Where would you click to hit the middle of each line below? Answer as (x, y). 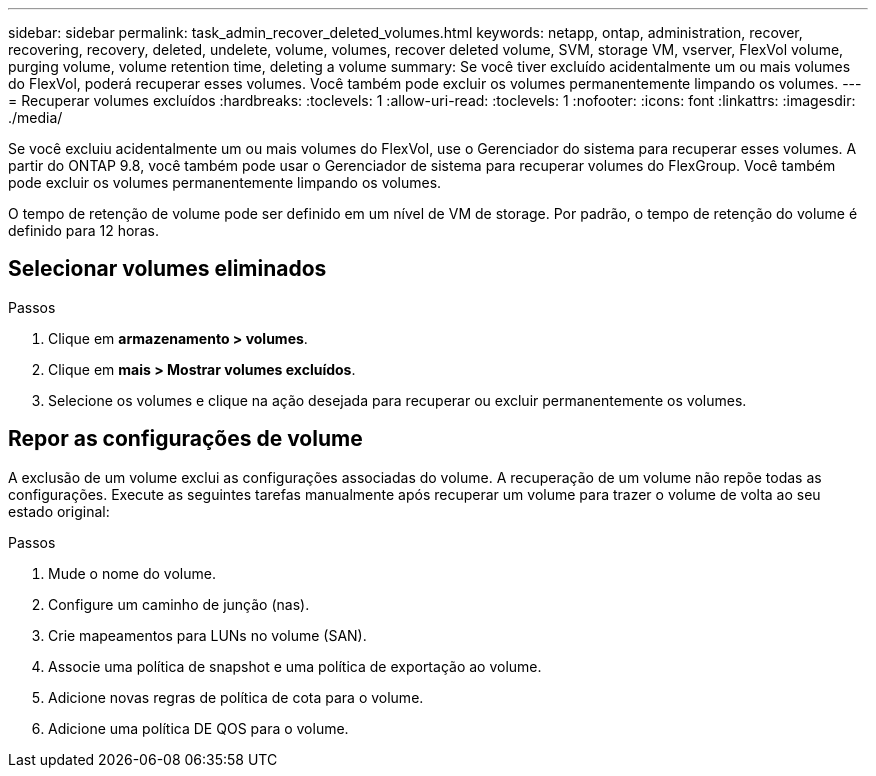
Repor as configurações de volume (185, 439)
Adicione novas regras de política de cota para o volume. (236, 697)
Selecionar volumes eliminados (167, 269)
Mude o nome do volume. (132, 573)
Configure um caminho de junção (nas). (179, 604)
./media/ (35, 117)
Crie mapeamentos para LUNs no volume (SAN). (207, 635)
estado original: (59, 511)
